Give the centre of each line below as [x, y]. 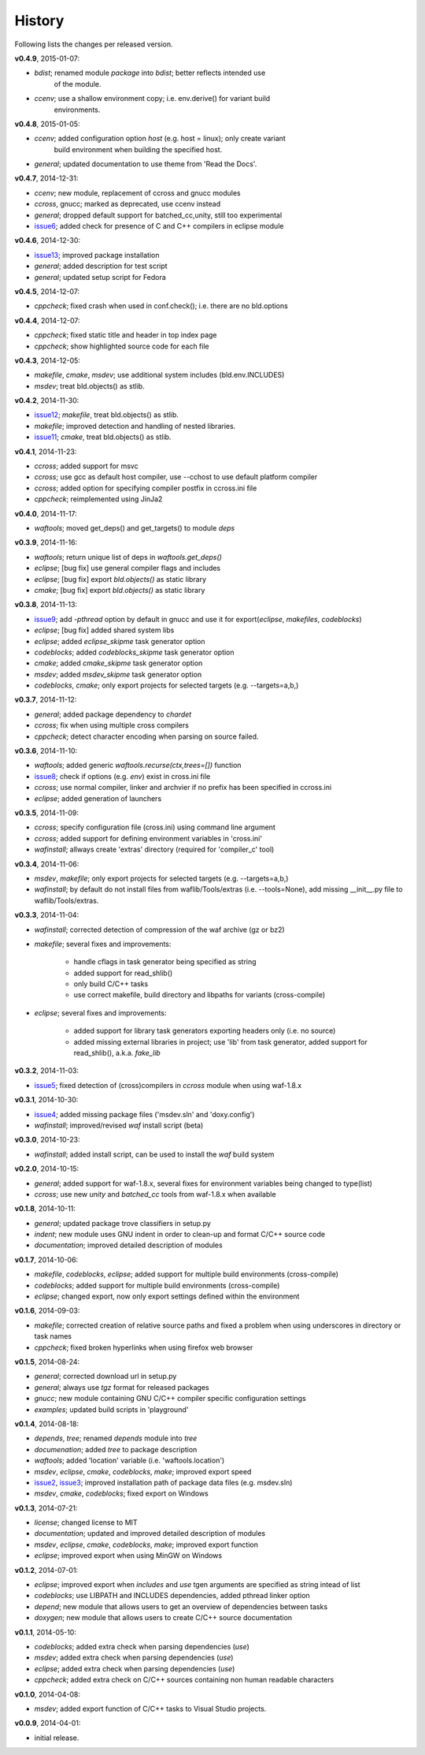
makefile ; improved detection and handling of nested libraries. [135, 426]
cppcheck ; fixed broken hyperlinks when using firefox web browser [144, 1347]
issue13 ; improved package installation [97, 255]
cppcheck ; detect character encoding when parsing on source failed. [146, 736]
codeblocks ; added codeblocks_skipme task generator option [135, 652]
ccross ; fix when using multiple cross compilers [111, 725]
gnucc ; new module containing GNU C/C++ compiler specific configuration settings [170, 1399]
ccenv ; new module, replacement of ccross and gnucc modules [138, 192]
